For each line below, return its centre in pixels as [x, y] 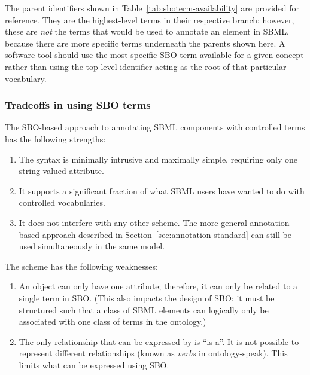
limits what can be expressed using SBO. [94, 365]
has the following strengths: [55, 138]
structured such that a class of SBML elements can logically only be [144, 310]
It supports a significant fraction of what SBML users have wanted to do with [162, 190]
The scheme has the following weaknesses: [81, 266]
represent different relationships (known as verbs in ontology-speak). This [153, 353]
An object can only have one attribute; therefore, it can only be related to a [158, 286]
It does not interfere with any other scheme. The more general [133, 222]
